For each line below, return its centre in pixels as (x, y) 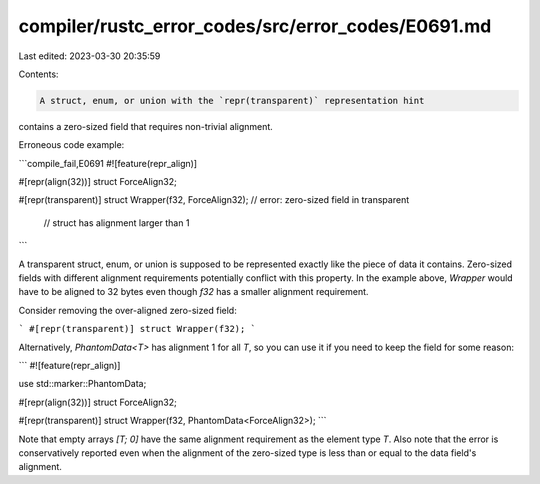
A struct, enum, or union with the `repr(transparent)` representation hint (232, 100)
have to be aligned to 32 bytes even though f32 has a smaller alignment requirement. (193, 292)
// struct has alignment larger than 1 (116, 222)
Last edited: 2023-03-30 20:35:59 (89, 56)
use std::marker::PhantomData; (82, 384)
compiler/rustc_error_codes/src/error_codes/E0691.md (255, 26)
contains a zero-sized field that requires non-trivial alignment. (146, 126)
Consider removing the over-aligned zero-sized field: (127, 310)
